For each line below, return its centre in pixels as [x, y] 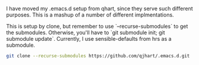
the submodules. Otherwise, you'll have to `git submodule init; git [86, 32]
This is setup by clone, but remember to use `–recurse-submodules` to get [97, 26]
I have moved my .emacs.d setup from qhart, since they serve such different [99, 9]
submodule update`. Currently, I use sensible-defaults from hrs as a [89, 39]
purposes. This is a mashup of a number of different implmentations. [90, 15]
